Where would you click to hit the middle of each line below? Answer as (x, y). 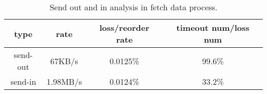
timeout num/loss (213, 27)
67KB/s (64, 61)
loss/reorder (124, 27)
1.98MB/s (64, 81)
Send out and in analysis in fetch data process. (133, 7)
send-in (23, 81)
